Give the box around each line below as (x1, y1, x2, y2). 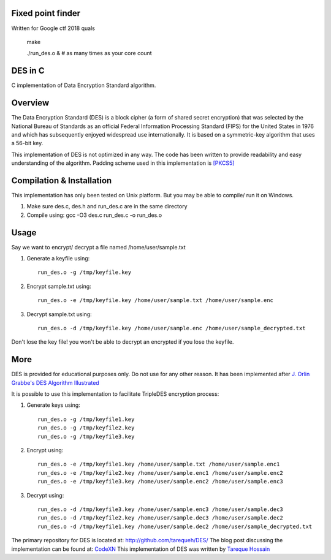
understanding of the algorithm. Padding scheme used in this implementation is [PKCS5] (11, 159, 235, 167)
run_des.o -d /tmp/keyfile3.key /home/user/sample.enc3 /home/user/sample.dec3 (37, 505, 283, 513)
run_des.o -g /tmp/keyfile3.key (37, 433, 135, 440)
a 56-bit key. (11, 140, 44, 147)
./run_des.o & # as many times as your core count (26, 50, 153, 57)
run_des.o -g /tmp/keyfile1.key (37, 415, 135, 423)
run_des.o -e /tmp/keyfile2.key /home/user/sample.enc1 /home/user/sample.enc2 (37, 469, 283, 476)
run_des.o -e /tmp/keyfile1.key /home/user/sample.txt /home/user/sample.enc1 (37, 461, 280, 468)
